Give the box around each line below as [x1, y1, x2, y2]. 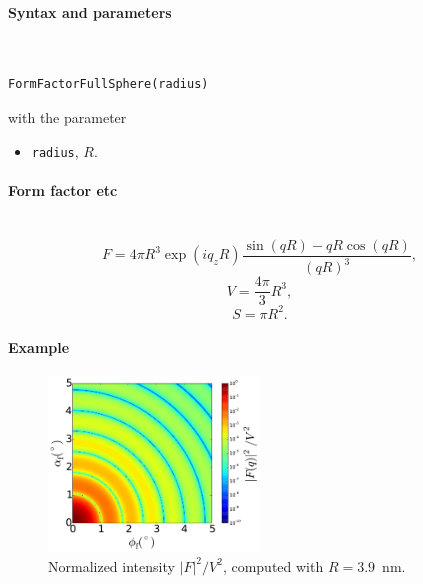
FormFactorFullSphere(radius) [8, 77, 209, 92]
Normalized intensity [48, 555, 175, 576]
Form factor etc [8, 179, 118, 200]
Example [8, 337, 70, 358]
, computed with [222, 555, 324, 576]
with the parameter [8, 106, 127, 127]
